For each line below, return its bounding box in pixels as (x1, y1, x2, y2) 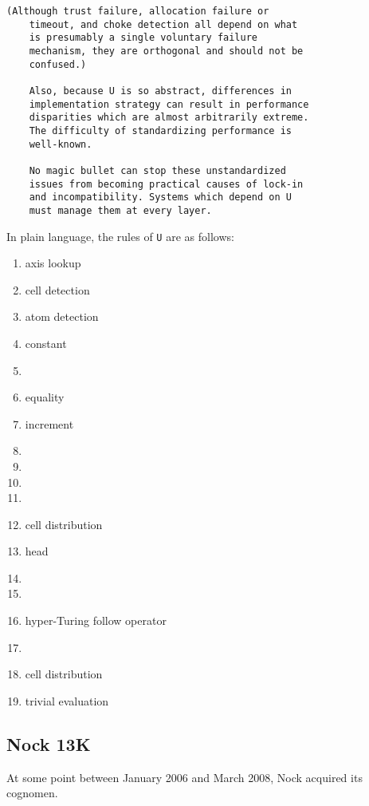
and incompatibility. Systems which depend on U (29, 192, 292, 203)
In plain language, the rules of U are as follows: (6, 227, 234, 244)
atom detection (25, 308, 99, 325)
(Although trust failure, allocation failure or (6, 6, 269, 17)
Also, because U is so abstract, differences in (29, 85, 292, 97)
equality (25, 389, 65, 405)
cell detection (25, 281, 90, 298)
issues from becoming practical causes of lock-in (29, 178, 304, 190)
